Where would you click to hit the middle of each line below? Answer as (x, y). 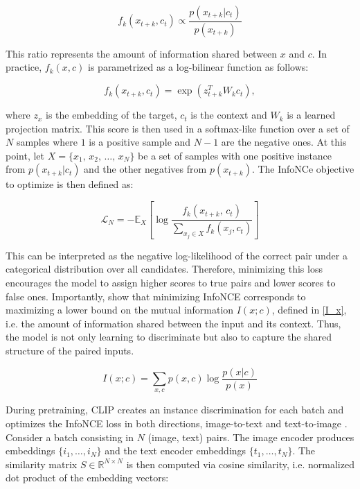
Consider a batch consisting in (70, 437)
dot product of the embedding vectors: (87, 478)
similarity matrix (42, 464)
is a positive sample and (140, 142)
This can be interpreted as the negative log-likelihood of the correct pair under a (177, 255)
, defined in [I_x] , (309, 310)
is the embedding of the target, (111, 115)
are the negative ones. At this (284, 142)
